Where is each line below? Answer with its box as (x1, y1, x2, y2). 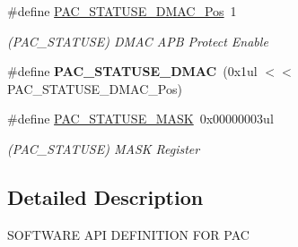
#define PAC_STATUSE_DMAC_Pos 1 (7, 2, 237, 20)
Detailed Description (7, 183, 204, 210)
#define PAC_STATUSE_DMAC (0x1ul (7, 62, 258, 81)
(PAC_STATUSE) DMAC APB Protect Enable (7, 31, 268, 50)
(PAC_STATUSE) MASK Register (7, 139, 200, 158)
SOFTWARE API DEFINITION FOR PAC (7, 225, 250, 243)
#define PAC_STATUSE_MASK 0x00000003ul (7, 109, 274, 128)
